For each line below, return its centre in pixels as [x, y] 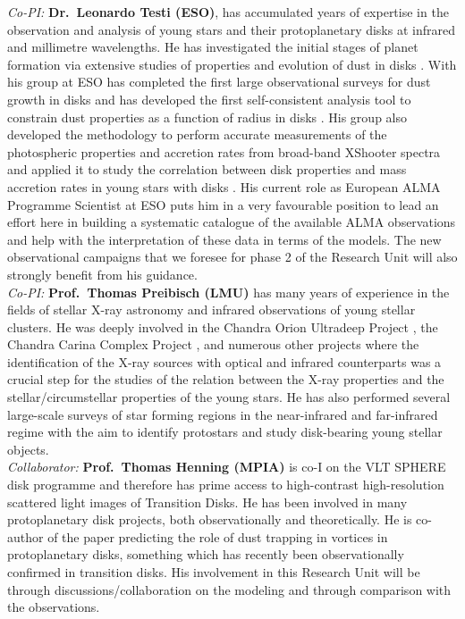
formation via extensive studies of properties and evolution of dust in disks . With [232, 64]
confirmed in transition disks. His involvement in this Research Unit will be [214, 572]
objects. [28, 449]
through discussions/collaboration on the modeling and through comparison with [229, 589]
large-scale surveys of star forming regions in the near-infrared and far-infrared [223, 414]
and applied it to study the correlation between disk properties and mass [207, 169]
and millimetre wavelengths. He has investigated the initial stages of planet [213, 47]
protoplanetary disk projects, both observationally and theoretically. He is [210, 519]
